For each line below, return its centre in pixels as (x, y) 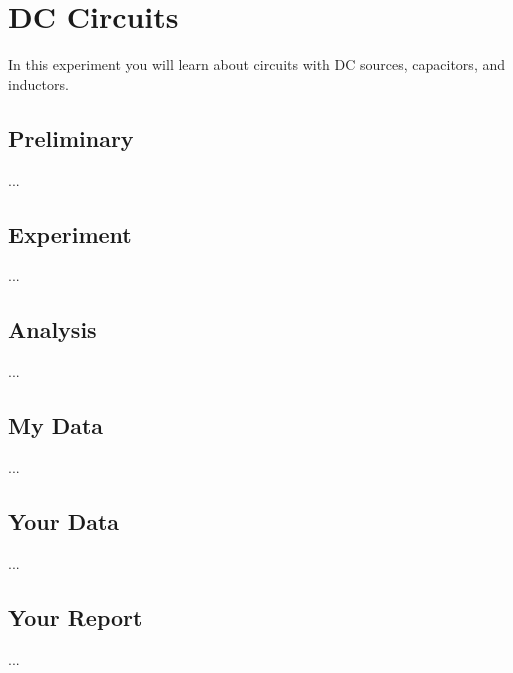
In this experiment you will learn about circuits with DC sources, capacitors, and (256, 64)
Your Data (64, 520)
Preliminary (71, 137)
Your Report (75, 616)
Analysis (52, 329)
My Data (56, 425)
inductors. (38, 83)
